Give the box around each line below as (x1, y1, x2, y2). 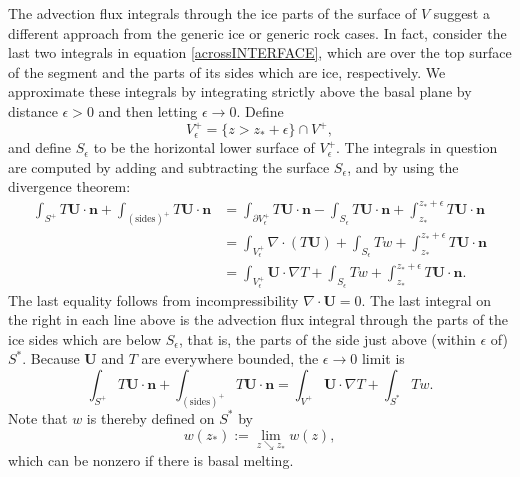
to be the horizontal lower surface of (93, 137, 315, 158)
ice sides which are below (8, 328, 161, 349)
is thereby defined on (86, 407, 215, 428)
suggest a (433, 3, 490, 23)
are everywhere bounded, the (141, 348, 319, 369)
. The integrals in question (336, 137, 498, 158)
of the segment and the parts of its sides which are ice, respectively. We (8, 61, 446, 82)
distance (8, 100, 58, 121)
